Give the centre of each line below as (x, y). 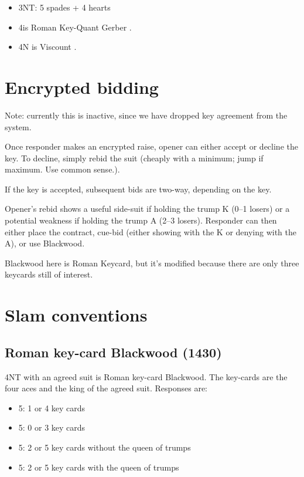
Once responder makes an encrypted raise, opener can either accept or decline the (151, 146)
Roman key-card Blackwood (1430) (113, 352)
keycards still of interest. (49, 274)
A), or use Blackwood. (45, 243)
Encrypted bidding (82, 87)
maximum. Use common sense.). (62, 169)
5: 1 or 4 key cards (52, 407)
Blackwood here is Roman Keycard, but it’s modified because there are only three (152, 263)
